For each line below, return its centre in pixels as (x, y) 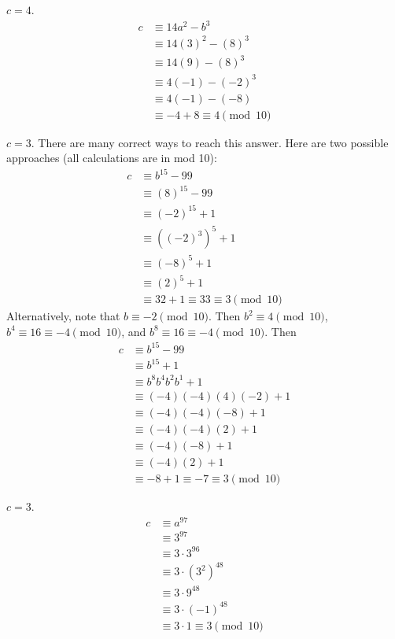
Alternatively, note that (63, 316)
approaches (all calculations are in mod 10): (112, 158)
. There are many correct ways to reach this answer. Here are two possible (210, 142)
